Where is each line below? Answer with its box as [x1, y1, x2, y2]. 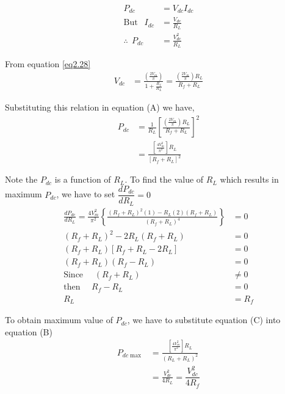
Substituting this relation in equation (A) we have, [5, 101, 195, 114]
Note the [5, 173, 38, 186]
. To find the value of [124, 173, 204, 186]
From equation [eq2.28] [5, 57, 91, 70]
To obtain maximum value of [5, 313, 113, 326]
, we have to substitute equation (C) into [127, 313, 281, 326]
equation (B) [5, 325, 52, 338]
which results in [220, 173, 279, 186]
